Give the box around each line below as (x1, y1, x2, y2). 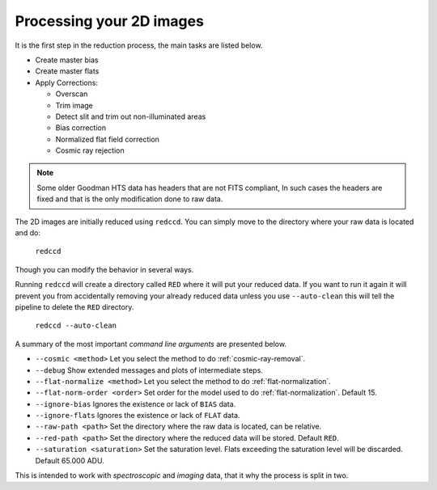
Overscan (55, 89, 88, 99)
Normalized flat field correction (55, 134, 159, 144)
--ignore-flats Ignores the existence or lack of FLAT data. (35, 411, 240, 420)
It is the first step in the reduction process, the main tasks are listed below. (15, 40, 263, 50)
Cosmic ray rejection (55, 146, 125, 155)
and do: (15, 228, 40, 238)
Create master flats (35, 66, 100, 76)
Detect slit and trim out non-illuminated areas (55, 112, 206, 121)
